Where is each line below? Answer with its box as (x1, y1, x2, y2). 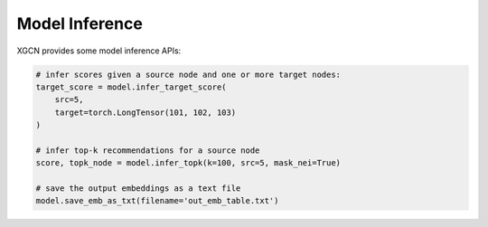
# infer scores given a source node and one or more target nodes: (35, 69, 342, 80)
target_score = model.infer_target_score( (35, 81, 227, 92)
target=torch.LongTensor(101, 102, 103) (54, 107, 237, 118)
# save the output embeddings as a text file (35, 184, 241, 194)
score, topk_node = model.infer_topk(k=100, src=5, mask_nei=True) (35, 158, 342, 168)
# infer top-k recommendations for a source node (35, 145, 260, 156)
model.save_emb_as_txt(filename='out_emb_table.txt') (35, 195, 279, 206)
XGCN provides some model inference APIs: (16, 45, 182, 56)
